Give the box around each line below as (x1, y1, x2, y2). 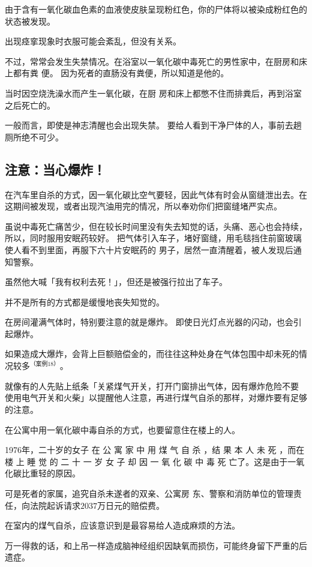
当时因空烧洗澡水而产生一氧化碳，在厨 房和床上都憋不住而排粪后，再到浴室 (5, 86, 302, 99)
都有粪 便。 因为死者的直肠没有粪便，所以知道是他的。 (13, 67, 229, 79)
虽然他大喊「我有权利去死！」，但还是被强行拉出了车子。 (5, 275, 227, 288)
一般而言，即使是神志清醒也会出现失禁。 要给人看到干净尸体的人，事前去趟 (5, 119, 302, 131)
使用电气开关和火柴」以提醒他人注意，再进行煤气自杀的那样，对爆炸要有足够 (5, 391, 307, 404)
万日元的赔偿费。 (97, 499, 164, 511)
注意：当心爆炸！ (5, 160, 106, 178)
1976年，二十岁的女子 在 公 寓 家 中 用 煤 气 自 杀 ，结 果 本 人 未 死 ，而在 (5, 443, 305, 456)
